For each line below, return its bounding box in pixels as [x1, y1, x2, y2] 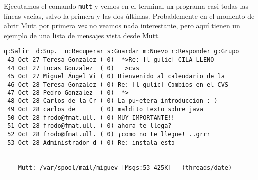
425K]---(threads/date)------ [153, 164, 254, 171]
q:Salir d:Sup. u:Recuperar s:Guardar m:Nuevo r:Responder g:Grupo [4, 48, 239, 55]
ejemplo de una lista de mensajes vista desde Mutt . [4, 30, 160, 40]
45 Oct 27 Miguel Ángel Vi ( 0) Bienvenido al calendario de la [7, 73, 225, 80]
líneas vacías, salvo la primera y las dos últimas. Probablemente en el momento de [4, 10, 255, 21]
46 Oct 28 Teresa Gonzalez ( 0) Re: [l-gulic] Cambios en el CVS [7, 81, 229, 89]
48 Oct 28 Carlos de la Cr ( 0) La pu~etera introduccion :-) [7, 97, 218, 105]
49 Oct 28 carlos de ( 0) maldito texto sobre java [7, 106, 203, 113]
